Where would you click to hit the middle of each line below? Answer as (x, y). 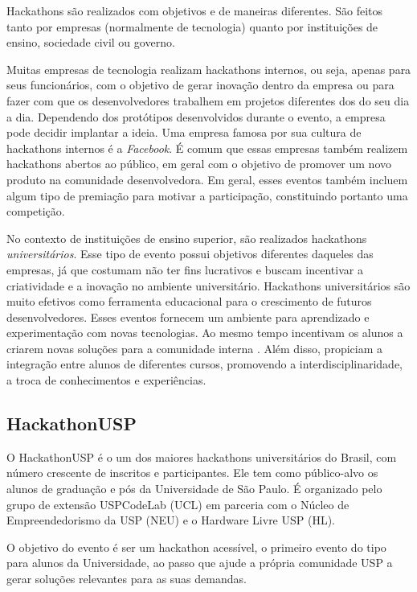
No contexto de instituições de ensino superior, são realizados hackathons (187, 238)
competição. (36, 211)
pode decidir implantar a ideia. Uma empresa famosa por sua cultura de (184, 132)
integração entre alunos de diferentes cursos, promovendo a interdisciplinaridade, (205, 364)
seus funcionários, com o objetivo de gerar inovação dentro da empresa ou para (200, 85)
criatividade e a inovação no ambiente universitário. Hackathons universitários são (208, 285)
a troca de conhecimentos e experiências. (106, 380)
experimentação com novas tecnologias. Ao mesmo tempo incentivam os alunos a (205, 333)
